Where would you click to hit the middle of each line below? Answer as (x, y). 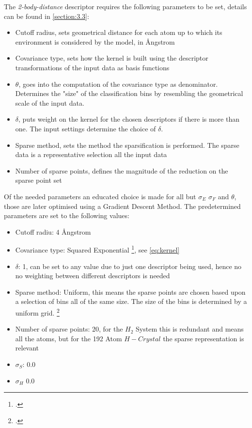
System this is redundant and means (190, 329)
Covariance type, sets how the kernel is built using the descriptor (112, 58)
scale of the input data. (50, 103)
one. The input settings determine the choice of (86, 128)
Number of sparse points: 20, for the (69, 329)
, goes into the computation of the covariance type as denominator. (118, 84)
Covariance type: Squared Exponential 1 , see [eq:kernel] (97, 249)
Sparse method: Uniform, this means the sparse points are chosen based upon (130, 292)
